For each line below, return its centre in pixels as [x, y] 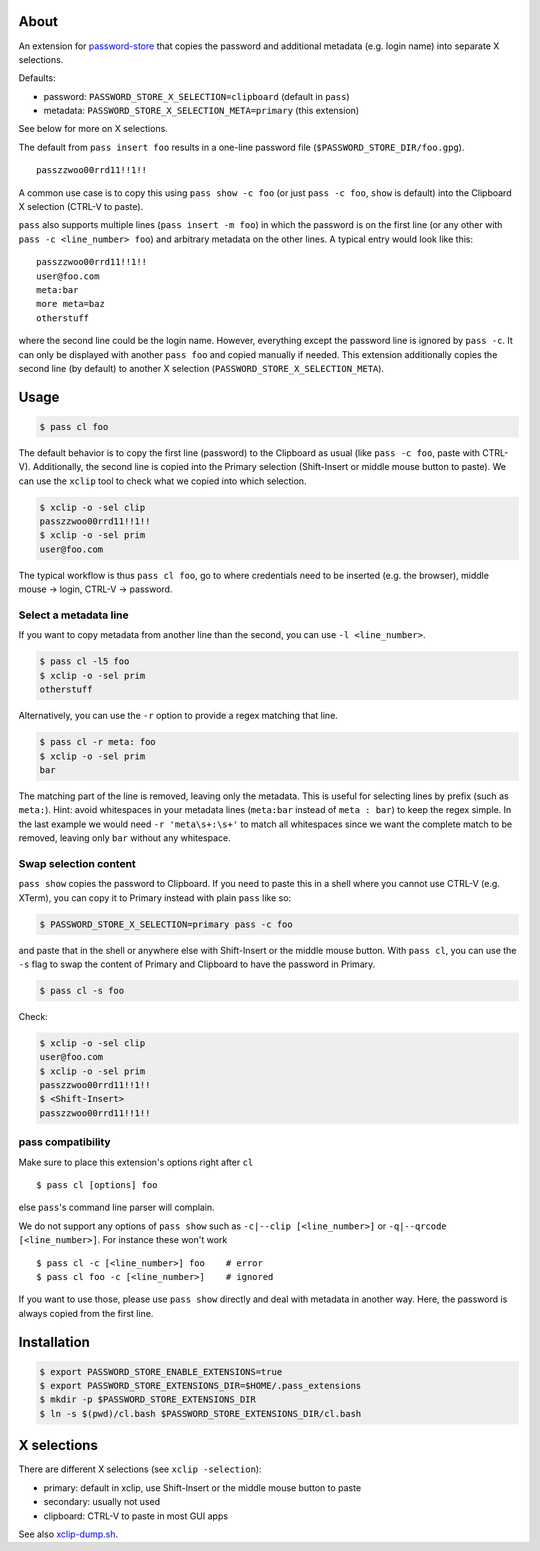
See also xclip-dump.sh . [68, 1534]
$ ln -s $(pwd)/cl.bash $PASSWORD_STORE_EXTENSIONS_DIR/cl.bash [200, 1413]
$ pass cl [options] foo [97, 1184]
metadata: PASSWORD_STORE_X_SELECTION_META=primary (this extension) [201, 111]
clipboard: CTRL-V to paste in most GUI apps [136, 1516]
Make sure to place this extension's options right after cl [136, 1162]
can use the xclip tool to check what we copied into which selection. [162, 481]
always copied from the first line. [86, 1313]
